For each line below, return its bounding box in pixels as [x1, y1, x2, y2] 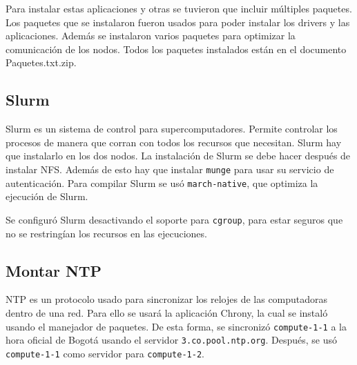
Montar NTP [6, 259, 102, 281]
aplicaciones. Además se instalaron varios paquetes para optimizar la [6, 28, 296, 43]
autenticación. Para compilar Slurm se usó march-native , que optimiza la [6, 175, 318, 190]
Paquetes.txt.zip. [6, 55, 77, 70]
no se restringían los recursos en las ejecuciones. [6, 226, 207, 240]
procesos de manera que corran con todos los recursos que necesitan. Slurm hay [6, 135, 342, 149]
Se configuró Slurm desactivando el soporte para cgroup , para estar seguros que [6, 212, 343, 226]
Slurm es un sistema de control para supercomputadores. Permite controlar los [6, 121, 338, 136]
